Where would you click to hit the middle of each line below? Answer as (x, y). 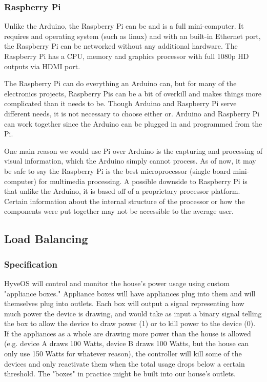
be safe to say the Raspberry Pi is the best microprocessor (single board (117, 170)
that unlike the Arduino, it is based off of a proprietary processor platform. (122, 191)
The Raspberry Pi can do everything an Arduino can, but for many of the (120, 83)
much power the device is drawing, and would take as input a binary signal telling (133, 313)
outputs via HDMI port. (42, 66)
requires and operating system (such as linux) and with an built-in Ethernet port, (132, 36)
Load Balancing (46, 239)
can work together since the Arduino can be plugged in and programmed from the (133, 123)
